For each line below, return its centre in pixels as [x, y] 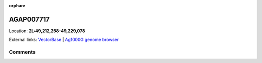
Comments [22, 52]
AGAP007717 [29, 19]
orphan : [17, 6]
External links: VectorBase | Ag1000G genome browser [64, 40]
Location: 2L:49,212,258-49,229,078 [47, 31]
